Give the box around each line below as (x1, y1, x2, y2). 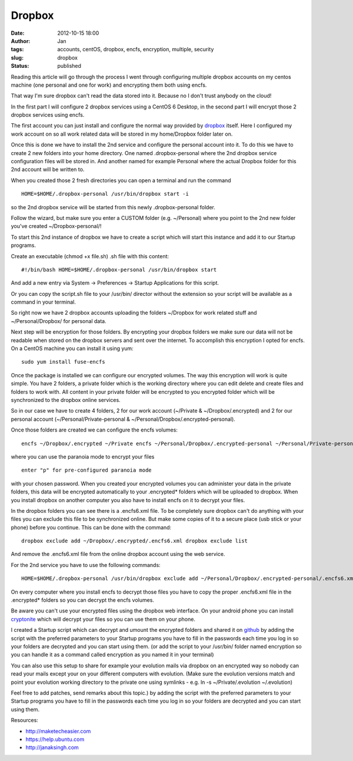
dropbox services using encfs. (11, 111, 85, 118)
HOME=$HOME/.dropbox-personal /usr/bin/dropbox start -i (21, 190, 189, 197)
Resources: (11, 717, 38, 724)
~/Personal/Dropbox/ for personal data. (11, 317, 106, 324)
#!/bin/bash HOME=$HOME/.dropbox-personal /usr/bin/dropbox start (21, 266, 217, 273)
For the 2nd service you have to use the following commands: (11, 561, 161, 568)
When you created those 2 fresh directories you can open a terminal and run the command (11, 177, 232, 184)
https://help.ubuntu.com (25, 736, 85, 743)
